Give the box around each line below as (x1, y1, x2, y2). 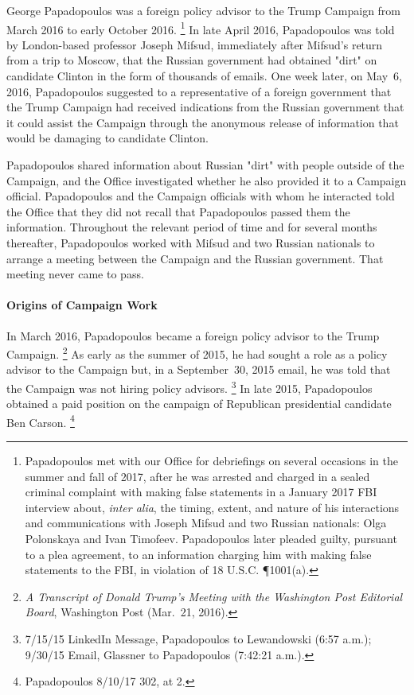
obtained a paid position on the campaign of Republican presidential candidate (6, 395, 392, 412)
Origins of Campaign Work (6, 297, 158, 313)
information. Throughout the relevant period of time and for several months (6, 219, 377, 235)
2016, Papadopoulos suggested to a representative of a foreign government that (6, 83, 392, 99)
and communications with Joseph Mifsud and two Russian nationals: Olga (25, 514, 387, 531)
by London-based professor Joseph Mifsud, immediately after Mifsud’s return (6, 36, 383, 52)
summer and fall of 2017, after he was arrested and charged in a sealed (25, 468, 370, 484)
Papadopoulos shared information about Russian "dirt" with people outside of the (6, 157, 404, 173)
